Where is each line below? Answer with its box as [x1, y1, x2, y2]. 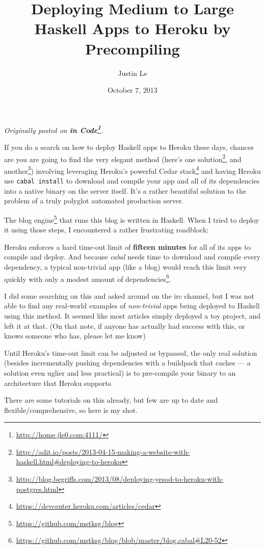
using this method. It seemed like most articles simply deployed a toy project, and [4, 310, 260, 321]
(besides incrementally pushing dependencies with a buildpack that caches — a [4, 357, 251, 368]
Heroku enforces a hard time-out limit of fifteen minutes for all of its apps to [4, 241, 251, 252]
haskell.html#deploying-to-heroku [16, 456, 122, 467]
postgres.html [16, 483, 59, 494]
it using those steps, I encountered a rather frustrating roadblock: [4, 224, 209, 235]
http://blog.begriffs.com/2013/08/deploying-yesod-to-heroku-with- [16, 474, 224, 484]
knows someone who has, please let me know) [4, 330, 146, 341]
